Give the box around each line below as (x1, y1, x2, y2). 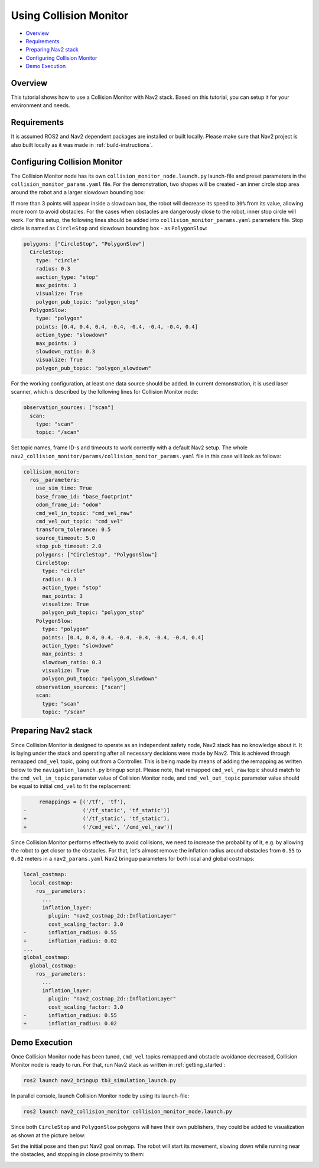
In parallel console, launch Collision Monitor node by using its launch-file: (11, 1092, 189, 1099)
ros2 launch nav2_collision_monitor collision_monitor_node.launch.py (23, 1108, 233, 1115)
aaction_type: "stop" (35, 274, 99, 281)
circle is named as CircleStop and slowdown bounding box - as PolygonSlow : (11, 224, 208, 231)
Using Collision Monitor (11, 9, 129, 22)
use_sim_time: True (35, 485, 93, 491)
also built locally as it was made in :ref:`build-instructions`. (11, 141, 153, 148)
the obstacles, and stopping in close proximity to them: (11, 1151, 145, 1158)
